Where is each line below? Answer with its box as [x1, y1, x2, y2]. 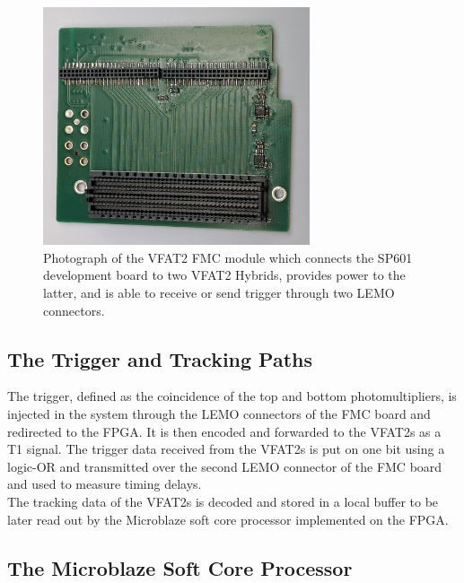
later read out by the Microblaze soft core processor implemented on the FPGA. [7, 509, 449, 528]
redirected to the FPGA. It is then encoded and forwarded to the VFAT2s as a [7, 422, 442, 440]
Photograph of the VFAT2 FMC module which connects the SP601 [43, 248, 413, 266]
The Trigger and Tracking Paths [7, 344, 313, 372]
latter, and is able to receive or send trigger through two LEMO [43, 283, 395, 301]
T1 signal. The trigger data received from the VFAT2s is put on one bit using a [7, 439, 445, 458]
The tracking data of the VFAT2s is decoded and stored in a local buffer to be [7, 492, 439, 510]
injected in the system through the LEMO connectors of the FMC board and [7, 404, 431, 422]
